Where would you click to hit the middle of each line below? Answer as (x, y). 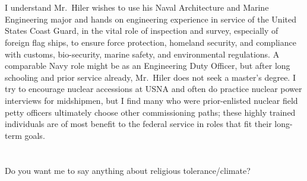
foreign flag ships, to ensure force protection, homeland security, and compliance (151, 42)
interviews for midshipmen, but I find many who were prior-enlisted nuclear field (151, 100)
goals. (35, 135)
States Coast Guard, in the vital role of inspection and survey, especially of (142, 31)
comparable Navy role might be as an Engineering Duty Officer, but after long (148, 66)
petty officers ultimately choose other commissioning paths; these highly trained (150, 112)
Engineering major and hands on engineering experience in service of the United (151, 19)
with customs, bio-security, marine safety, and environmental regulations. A (142, 54)
